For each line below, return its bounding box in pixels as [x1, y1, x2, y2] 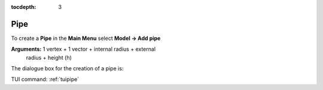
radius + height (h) [26, 54, 72, 61]
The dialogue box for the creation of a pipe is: [11, 65, 124, 72]
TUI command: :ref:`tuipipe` [11, 76, 80, 83]
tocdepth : [11, 4, 36, 10]
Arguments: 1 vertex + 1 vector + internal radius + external [11, 45, 156, 53]
